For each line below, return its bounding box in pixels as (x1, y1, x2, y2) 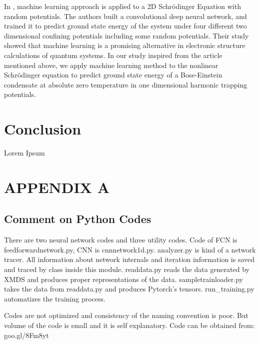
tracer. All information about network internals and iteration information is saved (4, 254, 255, 264)
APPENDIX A (4, 176, 110, 197)
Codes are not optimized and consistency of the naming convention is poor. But (4, 310, 249, 320)
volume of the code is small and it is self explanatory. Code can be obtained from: (4, 319, 255, 330)
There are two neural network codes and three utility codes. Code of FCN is (4, 234, 237, 245)
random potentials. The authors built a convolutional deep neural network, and (4, 10, 247, 21)
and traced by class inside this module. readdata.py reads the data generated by (4, 264, 249, 274)
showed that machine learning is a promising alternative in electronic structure (4, 40, 245, 50)
